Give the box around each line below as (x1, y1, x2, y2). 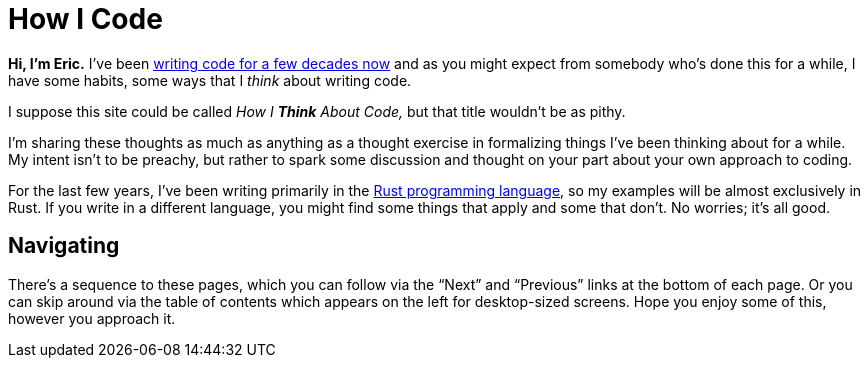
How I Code (8, 2, 163, 36)
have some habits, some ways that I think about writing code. (8, 71, 412, 89)
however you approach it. (8, 309, 176, 327)
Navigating (8, 233, 120, 259)
